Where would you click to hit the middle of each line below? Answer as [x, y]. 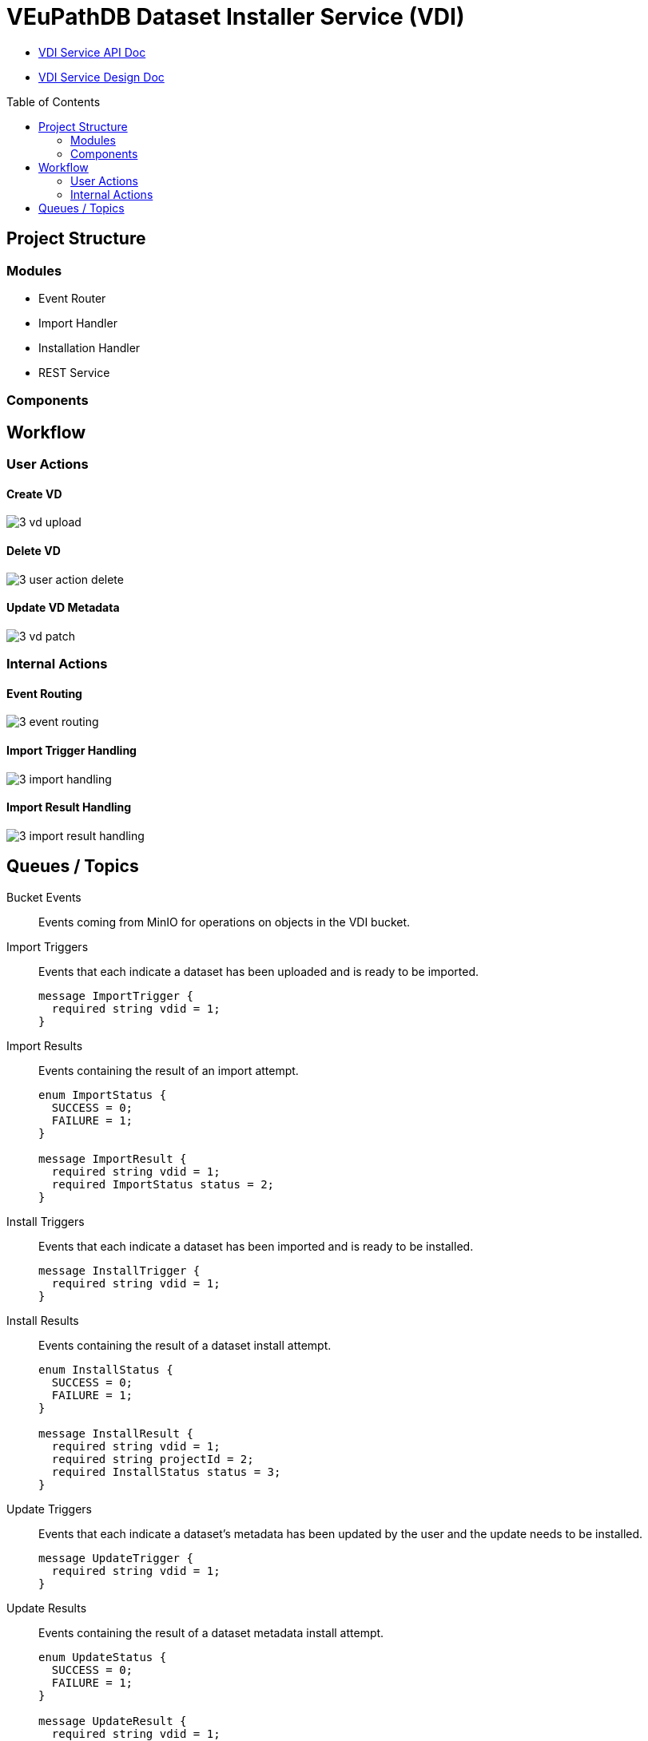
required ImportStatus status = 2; [163, 1184]
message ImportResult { [113, 1158]
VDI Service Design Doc [101, 77]
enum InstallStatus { [106, 1369]
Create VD [34, 494]
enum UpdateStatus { [103, 1657]
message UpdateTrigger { [116, 1558]
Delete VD [34, 551]
